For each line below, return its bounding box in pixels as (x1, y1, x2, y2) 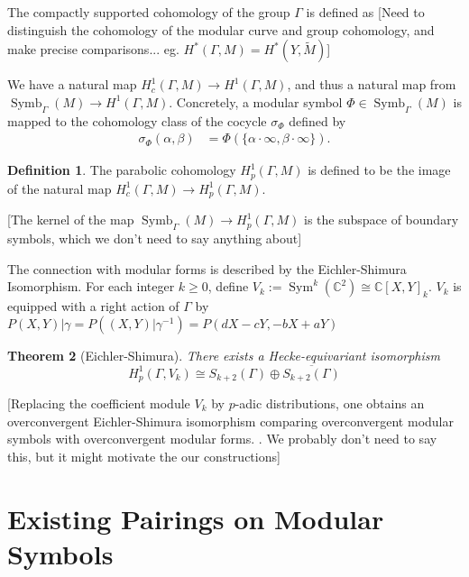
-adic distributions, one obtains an (234, 393, 425, 412)
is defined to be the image (308, 160, 451, 179)
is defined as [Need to (306, 3, 425, 21)
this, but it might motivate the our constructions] (7, 446, 280, 465)
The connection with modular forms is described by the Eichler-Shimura (7, 259, 407, 278)
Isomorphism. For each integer (7, 277, 175, 296)
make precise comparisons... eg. (7, 40, 179, 59)
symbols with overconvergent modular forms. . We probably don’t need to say (7, 429, 437, 448)
